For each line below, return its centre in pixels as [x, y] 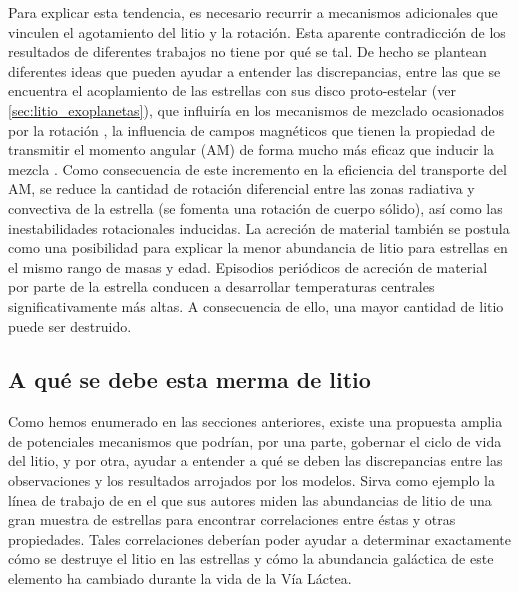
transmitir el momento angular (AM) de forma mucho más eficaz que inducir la [251, 149]
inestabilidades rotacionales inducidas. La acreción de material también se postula [259, 227]
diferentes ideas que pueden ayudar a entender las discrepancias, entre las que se [254, 70]
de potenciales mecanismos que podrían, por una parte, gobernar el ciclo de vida [255, 440]
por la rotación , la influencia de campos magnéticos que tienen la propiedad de [251, 129]
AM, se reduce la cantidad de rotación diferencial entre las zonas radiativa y [241, 188]
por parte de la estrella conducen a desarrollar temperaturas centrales [221, 286]
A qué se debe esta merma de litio [189, 379]
